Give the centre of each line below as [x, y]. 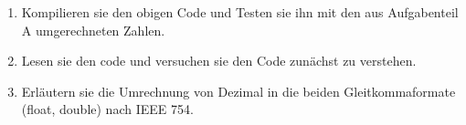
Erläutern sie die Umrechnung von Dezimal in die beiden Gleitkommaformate [238, 91]
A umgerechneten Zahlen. [93, 30]
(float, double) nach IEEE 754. [107, 109]
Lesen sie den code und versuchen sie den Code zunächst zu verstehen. [219, 61]
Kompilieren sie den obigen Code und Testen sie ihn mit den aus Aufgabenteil [240, 12]
